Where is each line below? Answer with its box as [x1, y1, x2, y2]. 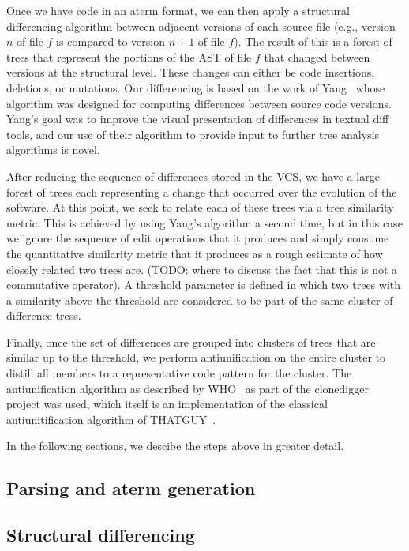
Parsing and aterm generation [6, 476, 256, 500]
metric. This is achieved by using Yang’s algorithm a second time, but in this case [6, 214, 403, 231]
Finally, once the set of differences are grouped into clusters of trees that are [6, 333, 376, 350]
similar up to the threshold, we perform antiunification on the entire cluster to [6, 349, 385, 365]
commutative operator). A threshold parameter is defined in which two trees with [6, 276, 400, 293]
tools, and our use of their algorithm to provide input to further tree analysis [6, 126, 379, 142]
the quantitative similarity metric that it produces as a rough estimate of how [6, 245, 383, 261]
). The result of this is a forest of [234, 33, 392, 50]
